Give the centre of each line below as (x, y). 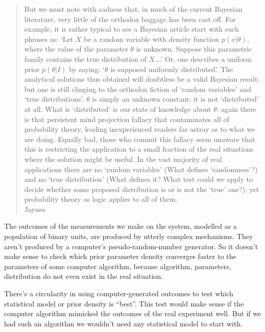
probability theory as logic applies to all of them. (101, 199)
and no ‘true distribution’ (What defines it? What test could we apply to (138, 179)
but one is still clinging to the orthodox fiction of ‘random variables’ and (138, 89)
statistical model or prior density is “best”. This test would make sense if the (124, 303)
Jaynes (35, 209)
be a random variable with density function (152, 39)
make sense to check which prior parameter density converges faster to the (120, 256)
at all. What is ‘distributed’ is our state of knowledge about (118, 109)
